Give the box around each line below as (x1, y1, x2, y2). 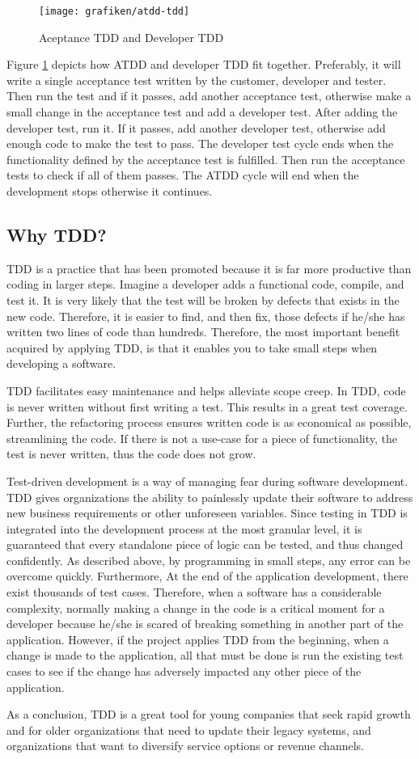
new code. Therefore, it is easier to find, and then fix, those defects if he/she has (6, 307, 405, 324)
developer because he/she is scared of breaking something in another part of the (6, 615, 404, 632)
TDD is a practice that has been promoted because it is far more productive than (6, 259, 412, 276)
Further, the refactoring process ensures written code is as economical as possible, (6, 414, 412, 431)
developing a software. (6, 355, 116, 372)
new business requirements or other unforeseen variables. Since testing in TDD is (6, 504, 408, 521)
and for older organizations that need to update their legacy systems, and (6, 721, 371, 738)
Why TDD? (6, 221, 107, 247)
